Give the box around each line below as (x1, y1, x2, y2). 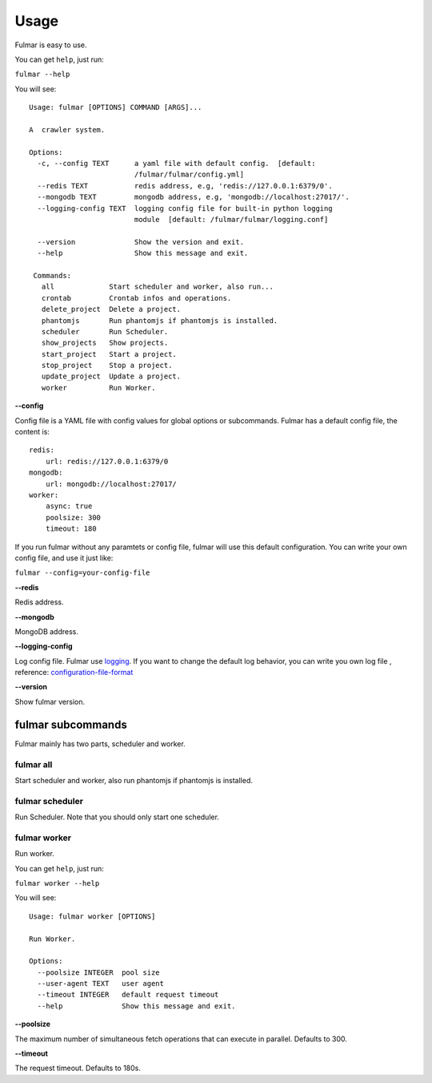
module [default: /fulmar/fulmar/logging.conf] (134, 215, 329, 224)
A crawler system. (29, 125, 106, 134)
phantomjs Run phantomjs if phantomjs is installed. (41, 316, 278, 325)
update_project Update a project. (41, 372, 182, 381)
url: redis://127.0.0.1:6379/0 (45, 457, 169, 466)
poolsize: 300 (45, 513, 102, 522)
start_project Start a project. (41, 350, 178, 358)
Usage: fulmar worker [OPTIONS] (29, 911, 156, 921)
